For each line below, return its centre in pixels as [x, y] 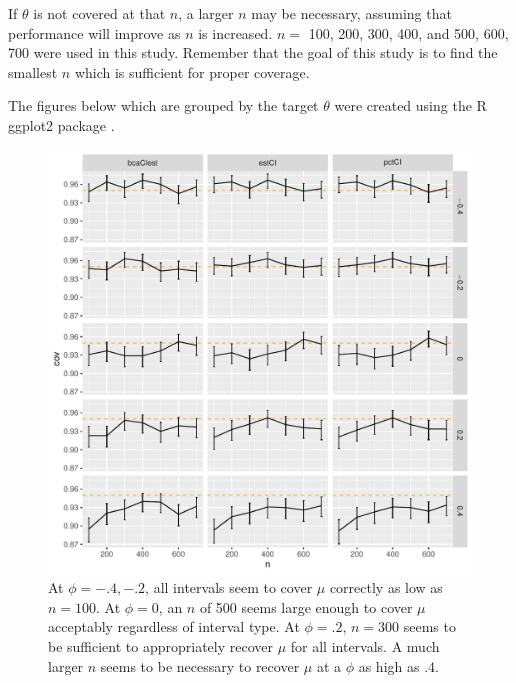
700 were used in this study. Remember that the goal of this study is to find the [253, 52]
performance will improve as [94, 32]
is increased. [235, 32]
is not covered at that [99, 13]
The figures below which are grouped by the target [163, 105]
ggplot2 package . [61, 124]
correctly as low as [386, 587]
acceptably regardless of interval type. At [174, 626]
